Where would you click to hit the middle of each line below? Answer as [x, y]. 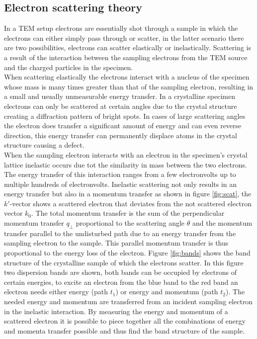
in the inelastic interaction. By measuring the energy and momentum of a [116, 311]
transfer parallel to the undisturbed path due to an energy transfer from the [120, 233]
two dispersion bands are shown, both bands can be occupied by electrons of [121, 272]
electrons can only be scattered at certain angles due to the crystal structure [121, 106]
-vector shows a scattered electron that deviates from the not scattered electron [130, 203]
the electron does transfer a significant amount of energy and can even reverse [123, 126]
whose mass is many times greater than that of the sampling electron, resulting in [129, 86]
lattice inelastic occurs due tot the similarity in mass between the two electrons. [126, 164]
